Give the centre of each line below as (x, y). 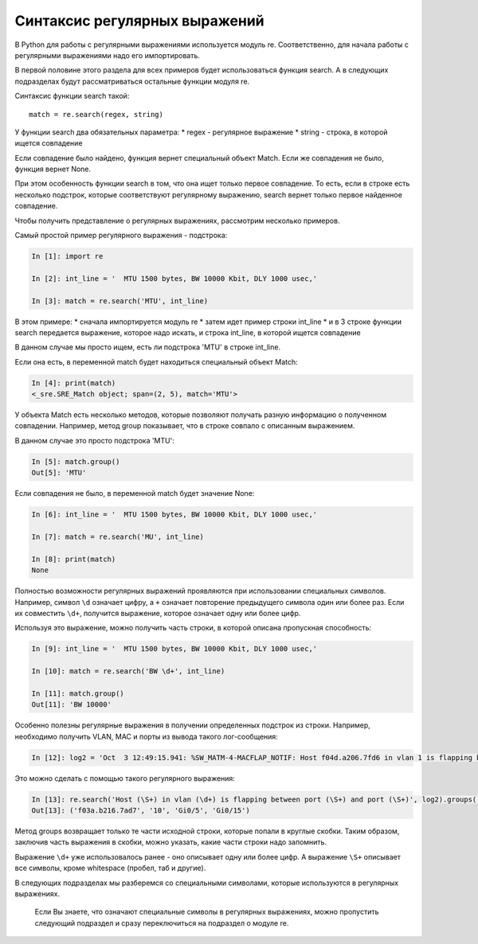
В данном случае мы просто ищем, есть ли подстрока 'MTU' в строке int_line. (148, 347)
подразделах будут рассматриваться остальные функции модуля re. (132, 81)
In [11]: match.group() (78, 693)
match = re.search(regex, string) (96, 114)
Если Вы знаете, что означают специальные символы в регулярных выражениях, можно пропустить (207, 912)
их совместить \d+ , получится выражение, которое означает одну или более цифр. (158, 613)
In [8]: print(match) (74, 559)
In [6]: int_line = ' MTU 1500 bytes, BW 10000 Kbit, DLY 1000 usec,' (174, 515)
